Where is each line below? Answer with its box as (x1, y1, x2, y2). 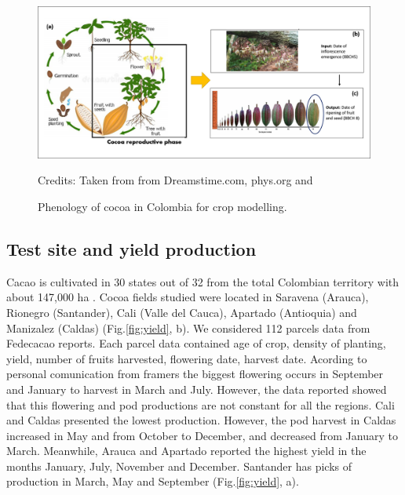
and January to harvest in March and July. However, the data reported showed (6, 380, 387, 397)
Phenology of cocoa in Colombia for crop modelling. (38, 198, 287, 214)
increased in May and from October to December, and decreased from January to (6, 427, 398, 443)
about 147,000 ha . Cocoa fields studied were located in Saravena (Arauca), (6, 289, 369, 305)
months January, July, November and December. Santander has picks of (6, 457, 352, 474)
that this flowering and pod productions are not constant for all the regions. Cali (6, 396, 395, 413)
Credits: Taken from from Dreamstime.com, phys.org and (38, 172, 313, 188)
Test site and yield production (6, 236, 257, 260)
